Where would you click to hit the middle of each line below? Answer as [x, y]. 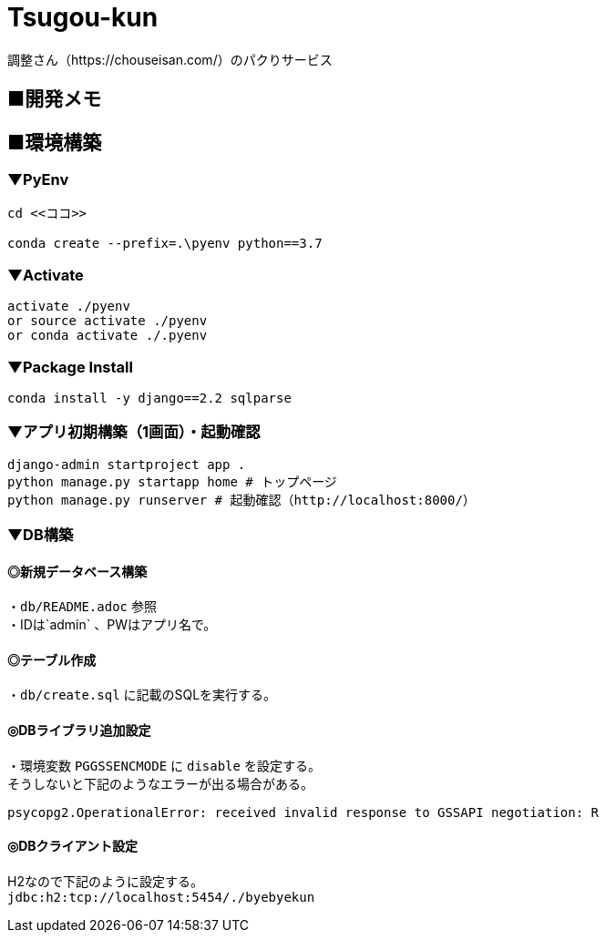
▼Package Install [70, 367]
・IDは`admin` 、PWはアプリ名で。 [112, 625]
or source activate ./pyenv [108, 321]
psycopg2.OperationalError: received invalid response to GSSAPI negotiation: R [303, 812]
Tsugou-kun [83, 17]
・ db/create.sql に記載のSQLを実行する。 [142, 695]
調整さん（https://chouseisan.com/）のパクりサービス [170, 59]
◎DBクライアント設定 [73, 846]
